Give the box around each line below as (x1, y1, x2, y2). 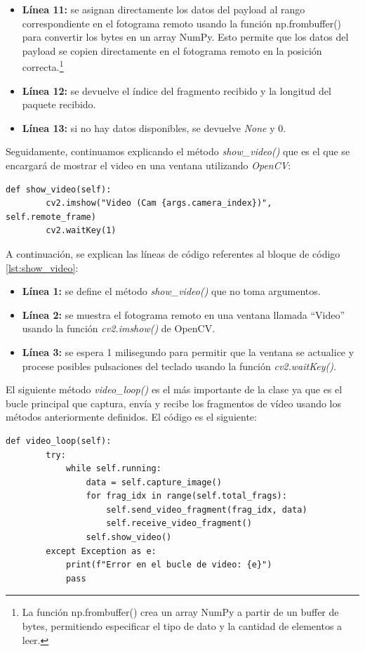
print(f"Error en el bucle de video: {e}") (65, 560, 272, 570)
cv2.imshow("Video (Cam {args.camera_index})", (46, 198, 272, 209)
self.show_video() (86, 532, 172, 543)
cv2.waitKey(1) (46, 225, 117, 236)
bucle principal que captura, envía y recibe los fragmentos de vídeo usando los (6, 395, 342, 410)
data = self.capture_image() (86, 477, 222, 487)
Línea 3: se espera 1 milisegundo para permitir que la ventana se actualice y (22, 344, 354, 359)
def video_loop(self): (6, 435, 112, 446)
